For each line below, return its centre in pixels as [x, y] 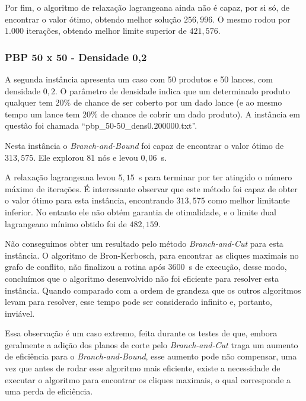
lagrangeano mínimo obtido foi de [66, 223]
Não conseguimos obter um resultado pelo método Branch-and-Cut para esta [144, 244]
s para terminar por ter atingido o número [215, 177]
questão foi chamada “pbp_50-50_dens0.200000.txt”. [101, 125]
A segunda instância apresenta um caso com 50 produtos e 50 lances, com [139, 79]
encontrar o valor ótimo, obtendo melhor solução [93, 19]
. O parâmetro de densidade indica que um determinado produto [173, 90]
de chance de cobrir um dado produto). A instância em [200, 114]
